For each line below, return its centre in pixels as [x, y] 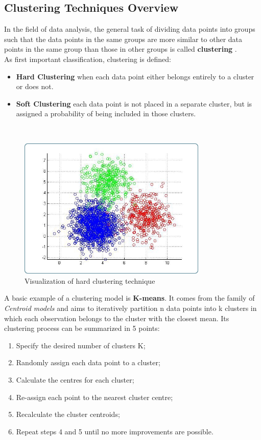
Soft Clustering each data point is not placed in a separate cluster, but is [134, 103]
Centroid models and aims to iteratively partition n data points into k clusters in [130, 308]
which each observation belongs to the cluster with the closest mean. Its [117, 318]
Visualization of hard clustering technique [90, 280]
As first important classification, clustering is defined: [88, 59]
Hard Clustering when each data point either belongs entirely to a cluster [135, 76]
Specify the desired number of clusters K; [81, 345]
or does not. [35, 86]
